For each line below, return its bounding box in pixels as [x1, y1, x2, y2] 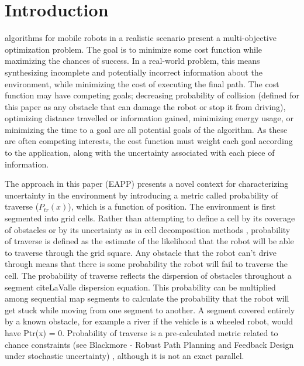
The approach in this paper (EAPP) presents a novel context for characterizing [5, 177, 289, 190]
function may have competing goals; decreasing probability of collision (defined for [5, 89, 299, 101]
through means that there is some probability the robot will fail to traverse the [5, 258, 288, 270]
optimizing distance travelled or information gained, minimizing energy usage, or [5, 112, 293, 124]
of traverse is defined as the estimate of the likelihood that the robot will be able [5, 235, 294, 247]
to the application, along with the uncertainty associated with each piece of [5, 146, 275, 159]
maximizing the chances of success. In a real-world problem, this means [5, 54, 260, 67]
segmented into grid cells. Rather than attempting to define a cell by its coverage [5, 212, 295, 224]
